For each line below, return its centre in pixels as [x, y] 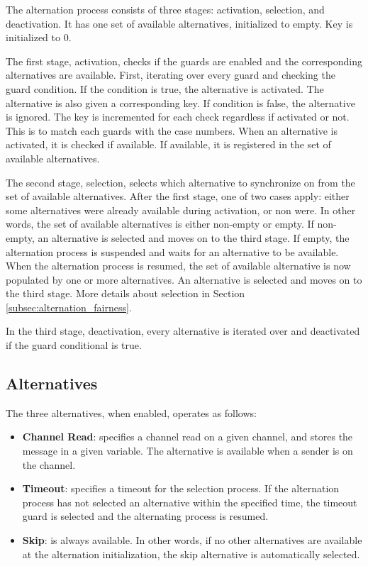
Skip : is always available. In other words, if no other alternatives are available [192, 540]
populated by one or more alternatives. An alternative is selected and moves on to [184, 279]
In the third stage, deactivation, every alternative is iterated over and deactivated [183, 331]
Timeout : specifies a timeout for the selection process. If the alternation [181, 488]
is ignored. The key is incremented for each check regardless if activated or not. [178, 117]
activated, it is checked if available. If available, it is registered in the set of [168, 144]
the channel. [49, 464]
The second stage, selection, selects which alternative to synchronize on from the [180, 182]
